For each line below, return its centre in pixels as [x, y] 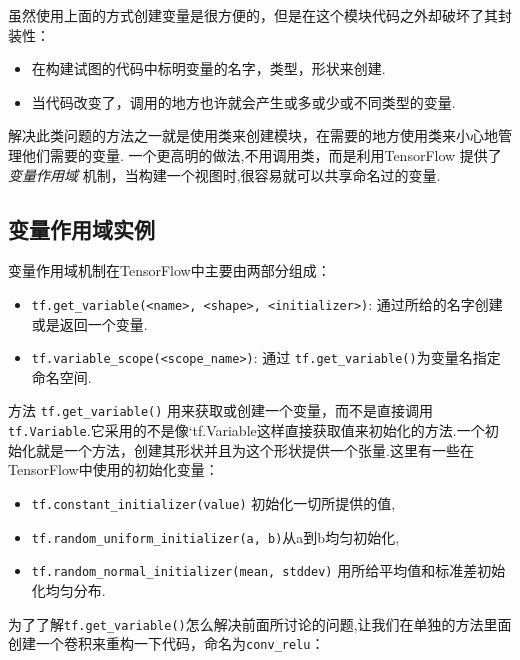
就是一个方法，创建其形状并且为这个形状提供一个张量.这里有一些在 [254, 449]
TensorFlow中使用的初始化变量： [113, 469]
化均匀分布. [68, 589]
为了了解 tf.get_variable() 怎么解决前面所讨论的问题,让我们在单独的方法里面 [260, 623]
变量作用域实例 [81, 228]
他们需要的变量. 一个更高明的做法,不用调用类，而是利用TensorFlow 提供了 [261, 154]
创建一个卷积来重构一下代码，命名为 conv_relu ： [166, 643]
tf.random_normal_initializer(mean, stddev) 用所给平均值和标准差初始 [268, 570]
